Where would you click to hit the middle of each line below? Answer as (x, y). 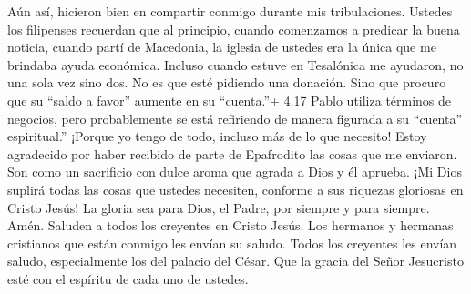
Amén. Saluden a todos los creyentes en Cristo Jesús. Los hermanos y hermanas (230, 225)
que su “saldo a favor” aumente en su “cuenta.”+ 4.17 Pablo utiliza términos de (230, 100)
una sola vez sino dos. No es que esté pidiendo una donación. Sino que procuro (227, 82)
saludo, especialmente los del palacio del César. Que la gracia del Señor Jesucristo (235, 261)
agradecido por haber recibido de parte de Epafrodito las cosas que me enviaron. (232, 153)
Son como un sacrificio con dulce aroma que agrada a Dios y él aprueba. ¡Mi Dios (235, 172)
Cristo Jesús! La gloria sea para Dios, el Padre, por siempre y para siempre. (219, 207)
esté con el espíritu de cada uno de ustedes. (128, 278)
